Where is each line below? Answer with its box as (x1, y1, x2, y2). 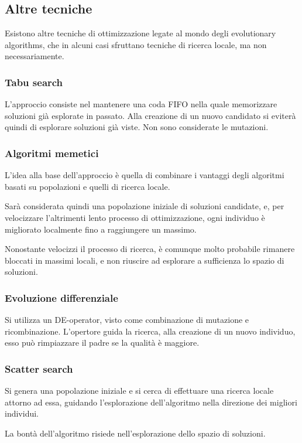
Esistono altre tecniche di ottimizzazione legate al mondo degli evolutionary (5, 27, 276, 39)
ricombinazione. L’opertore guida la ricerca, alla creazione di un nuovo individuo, (5, 325, 296, 337)
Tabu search (5, 74, 63, 89)
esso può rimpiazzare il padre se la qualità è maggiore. (5, 336, 200, 349)
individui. (5, 407, 39, 420)
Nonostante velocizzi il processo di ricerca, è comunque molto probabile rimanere (5, 243, 295, 255)
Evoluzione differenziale (5, 290, 118, 305)
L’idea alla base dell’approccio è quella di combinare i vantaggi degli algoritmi (5, 169, 284, 181)
